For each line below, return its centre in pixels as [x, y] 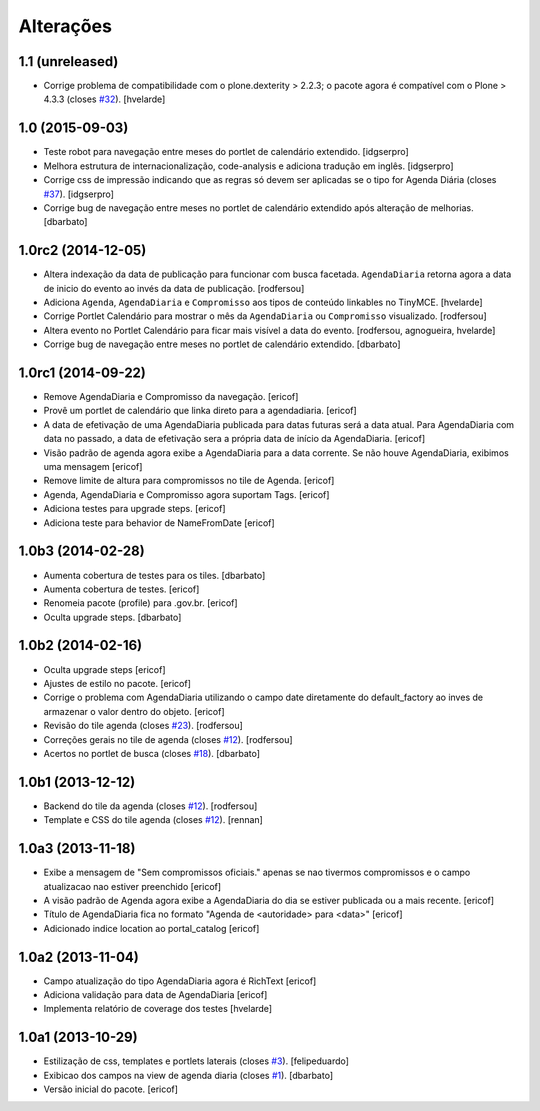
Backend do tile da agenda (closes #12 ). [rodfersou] [150, 806]
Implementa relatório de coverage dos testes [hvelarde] [158, 1009]
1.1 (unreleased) [68, 61]
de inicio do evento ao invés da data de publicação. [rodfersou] [174, 288]
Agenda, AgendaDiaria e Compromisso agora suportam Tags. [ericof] [186, 494]
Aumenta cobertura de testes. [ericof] [121, 589]
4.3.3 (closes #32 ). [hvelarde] [104, 99]
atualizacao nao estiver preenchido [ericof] [132, 886]
